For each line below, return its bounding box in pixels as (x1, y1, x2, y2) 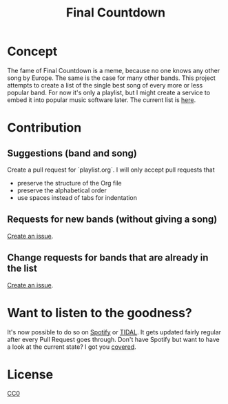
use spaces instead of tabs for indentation (17, 193, 138, 201)
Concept (7, 43, 58, 59)
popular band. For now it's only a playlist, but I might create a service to (7, 88, 211, 97)
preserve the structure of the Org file (17, 179, 122, 187)
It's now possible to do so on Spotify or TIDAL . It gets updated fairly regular (7, 327, 222, 336)
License (7, 367, 54, 382)
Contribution (7, 120, 82, 136)
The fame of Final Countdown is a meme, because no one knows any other (7, 66, 220, 74)
